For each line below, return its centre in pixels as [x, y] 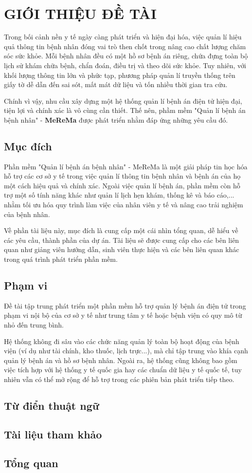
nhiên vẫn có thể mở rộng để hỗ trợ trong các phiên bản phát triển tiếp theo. [119, 379]
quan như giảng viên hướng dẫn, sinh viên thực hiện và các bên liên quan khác [122, 249]
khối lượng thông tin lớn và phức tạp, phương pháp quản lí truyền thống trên [120, 75]
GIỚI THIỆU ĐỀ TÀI [80, 13]
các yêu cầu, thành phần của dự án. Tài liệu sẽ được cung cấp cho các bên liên [122, 240]
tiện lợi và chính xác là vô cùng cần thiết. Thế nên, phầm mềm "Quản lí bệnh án [125, 110]
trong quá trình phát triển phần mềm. [61, 259]
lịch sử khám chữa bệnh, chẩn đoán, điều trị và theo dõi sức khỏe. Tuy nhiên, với [125, 65]
